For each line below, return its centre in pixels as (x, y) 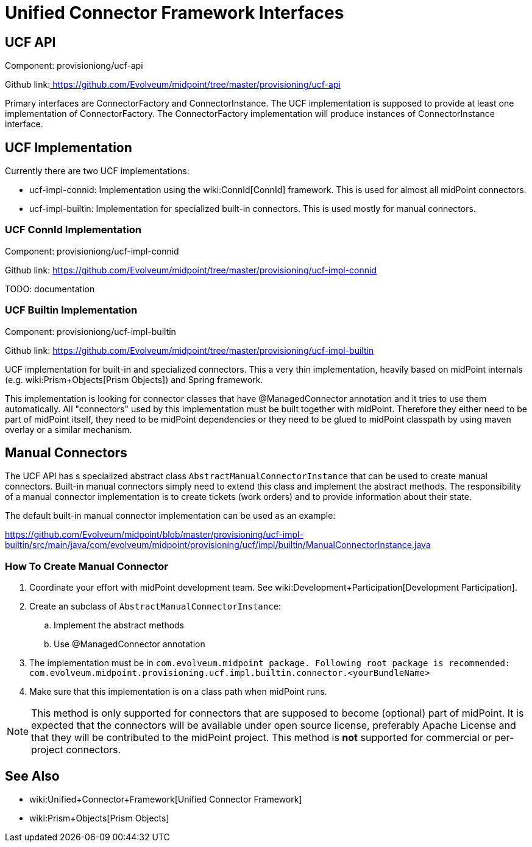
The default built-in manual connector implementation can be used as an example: (170, 516)
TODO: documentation (50, 289)
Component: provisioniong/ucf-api (74, 66)
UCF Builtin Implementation (71, 310)
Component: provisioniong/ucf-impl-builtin (90, 331)
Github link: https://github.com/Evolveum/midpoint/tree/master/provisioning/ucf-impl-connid (191, 270)
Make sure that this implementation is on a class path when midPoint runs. (178, 692)
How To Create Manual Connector (87, 566)
